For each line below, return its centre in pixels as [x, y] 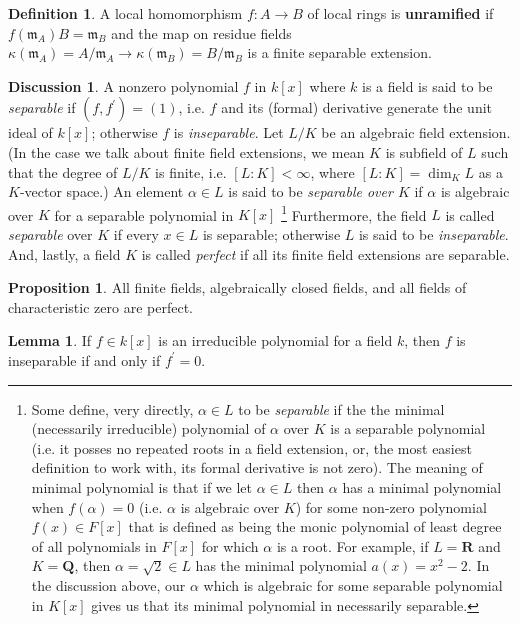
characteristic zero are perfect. [100, 306]
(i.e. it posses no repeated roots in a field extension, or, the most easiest [251, 447]
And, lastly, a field [64, 253]
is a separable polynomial [408, 428]
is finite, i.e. [191, 171]
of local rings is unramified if [400, 13]
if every [136, 234]
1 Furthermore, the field [354, 213]
